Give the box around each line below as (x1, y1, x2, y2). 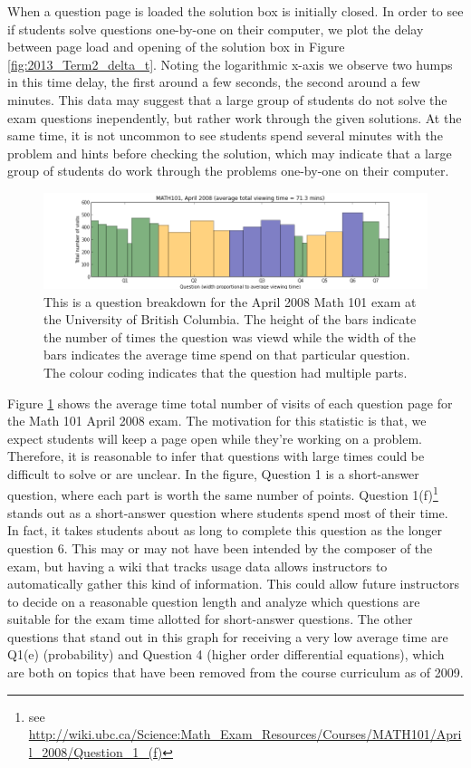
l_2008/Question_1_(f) (28, 742, 163, 761)
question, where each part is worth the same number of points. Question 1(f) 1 (7, 483, 438, 504)
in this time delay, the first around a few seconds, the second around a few (7, 72, 420, 91)
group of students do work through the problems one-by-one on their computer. (7, 161, 449, 180)
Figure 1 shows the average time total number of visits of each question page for (7, 393, 453, 412)
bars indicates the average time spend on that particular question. (43, 345, 410, 364)
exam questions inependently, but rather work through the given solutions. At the (7, 108, 462, 127)
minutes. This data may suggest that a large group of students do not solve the (7, 90, 447, 109)
